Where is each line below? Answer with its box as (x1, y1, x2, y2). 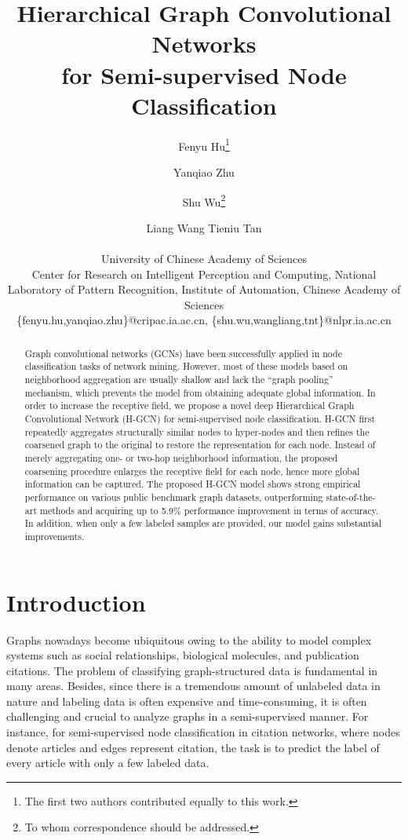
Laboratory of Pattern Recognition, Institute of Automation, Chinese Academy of (7, 281, 401, 298)
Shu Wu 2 (182, 191, 226, 210)
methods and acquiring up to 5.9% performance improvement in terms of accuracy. (39, 503, 379, 517)
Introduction (6, 586, 146, 618)
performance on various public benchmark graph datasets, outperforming (24, 490, 323, 503)
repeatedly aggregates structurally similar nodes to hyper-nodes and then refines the (24, 425, 370, 438)
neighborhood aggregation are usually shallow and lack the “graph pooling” (24, 373, 333, 386)
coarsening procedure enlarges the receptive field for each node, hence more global (24, 464, 360, 477)
